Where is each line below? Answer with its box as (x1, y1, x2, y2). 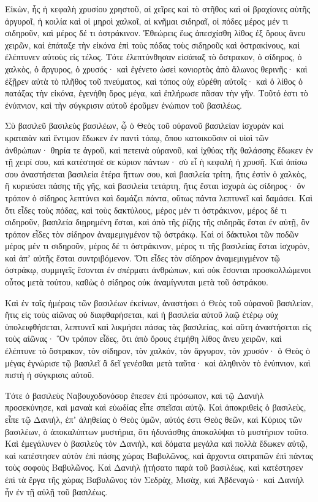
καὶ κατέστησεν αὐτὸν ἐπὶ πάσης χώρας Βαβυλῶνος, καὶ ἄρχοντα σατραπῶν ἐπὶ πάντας (5, 449, 314, 461)
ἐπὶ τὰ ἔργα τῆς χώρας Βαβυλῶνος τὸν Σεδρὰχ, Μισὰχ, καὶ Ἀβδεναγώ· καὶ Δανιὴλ (5, 473, 305, 485)
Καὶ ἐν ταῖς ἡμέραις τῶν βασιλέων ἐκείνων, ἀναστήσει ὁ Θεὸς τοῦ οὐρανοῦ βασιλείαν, (5, 296, 314, 309)
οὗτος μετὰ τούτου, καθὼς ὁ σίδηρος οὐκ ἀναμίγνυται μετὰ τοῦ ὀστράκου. (5, 276, 268, 288)
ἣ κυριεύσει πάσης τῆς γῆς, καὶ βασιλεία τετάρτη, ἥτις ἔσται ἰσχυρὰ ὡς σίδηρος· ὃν (5, 179, 305, 192)
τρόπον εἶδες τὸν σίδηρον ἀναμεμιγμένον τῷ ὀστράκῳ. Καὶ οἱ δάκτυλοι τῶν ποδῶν (5, 227, 299, 240)
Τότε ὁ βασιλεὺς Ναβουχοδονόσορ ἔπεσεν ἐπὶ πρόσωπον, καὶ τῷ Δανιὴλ (5, 388, 264, 401)
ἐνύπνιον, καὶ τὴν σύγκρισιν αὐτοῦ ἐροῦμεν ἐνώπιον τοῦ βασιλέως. (5, 98, 242, 111)
